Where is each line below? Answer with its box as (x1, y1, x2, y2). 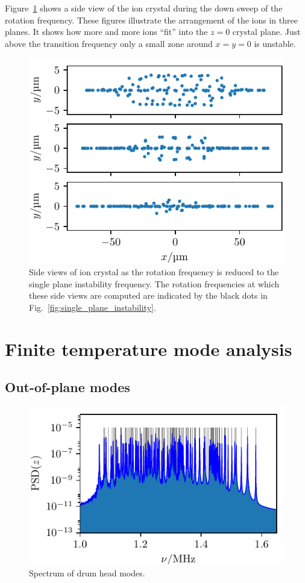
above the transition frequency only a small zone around (5, 37, 213, 49)
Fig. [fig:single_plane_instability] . (29, 301, 156, 314)
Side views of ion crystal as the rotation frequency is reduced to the (29, 266, 279, 278)
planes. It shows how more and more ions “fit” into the (5, 25, 208, 38)
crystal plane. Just (232, 25, 301, 38)
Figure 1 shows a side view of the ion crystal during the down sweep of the (5, 2, 283, 14)
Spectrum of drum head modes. (29, 566, 145, 579)
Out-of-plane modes (5, 378, 130, 396)
